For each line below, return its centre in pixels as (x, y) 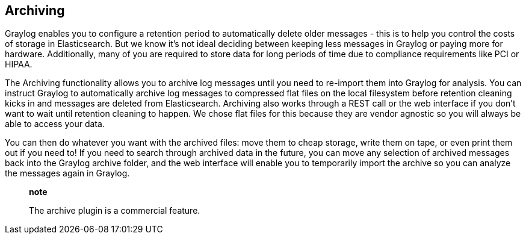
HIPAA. (19, 64)
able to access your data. (55, 124)
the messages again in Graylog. (67, 173)
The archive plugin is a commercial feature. (115, 211)
